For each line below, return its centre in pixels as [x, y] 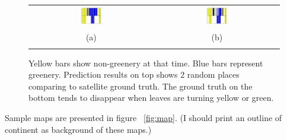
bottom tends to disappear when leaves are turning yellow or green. [151, 98]
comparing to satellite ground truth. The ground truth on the [141, 86]
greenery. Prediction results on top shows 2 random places [134, 74]
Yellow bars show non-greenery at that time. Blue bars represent [146, 63]
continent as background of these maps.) [78, 129]
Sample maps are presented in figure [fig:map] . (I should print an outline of [143, 118]
